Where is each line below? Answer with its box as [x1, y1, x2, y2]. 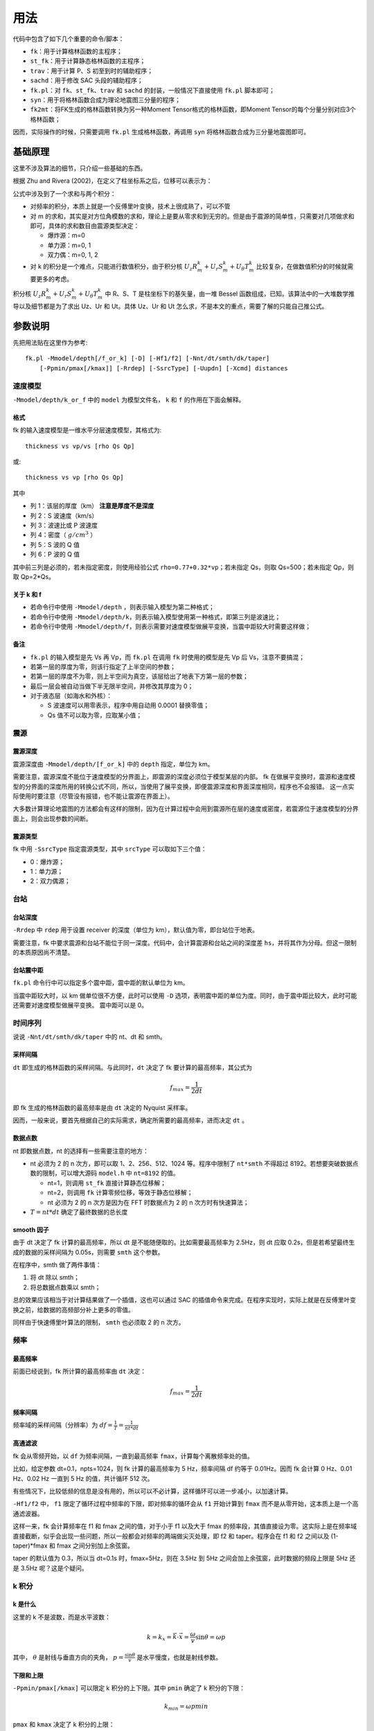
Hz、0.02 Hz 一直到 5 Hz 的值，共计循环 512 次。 [12, 1474, 154, 1482]
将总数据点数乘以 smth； [30, 1283, 101, 1291]
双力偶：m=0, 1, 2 [47, 251, 98, 259]
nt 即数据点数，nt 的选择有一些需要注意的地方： [12, 1147, 149, 1155]
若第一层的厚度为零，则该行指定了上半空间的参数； [30, 662, 176, 671]
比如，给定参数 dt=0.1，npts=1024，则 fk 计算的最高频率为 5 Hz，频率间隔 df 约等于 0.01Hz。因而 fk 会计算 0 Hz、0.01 [12, 1464, 353, 1473]
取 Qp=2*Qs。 [12, 572, 55, 581]
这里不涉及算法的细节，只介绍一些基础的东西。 [12, 163, 147, 172]
